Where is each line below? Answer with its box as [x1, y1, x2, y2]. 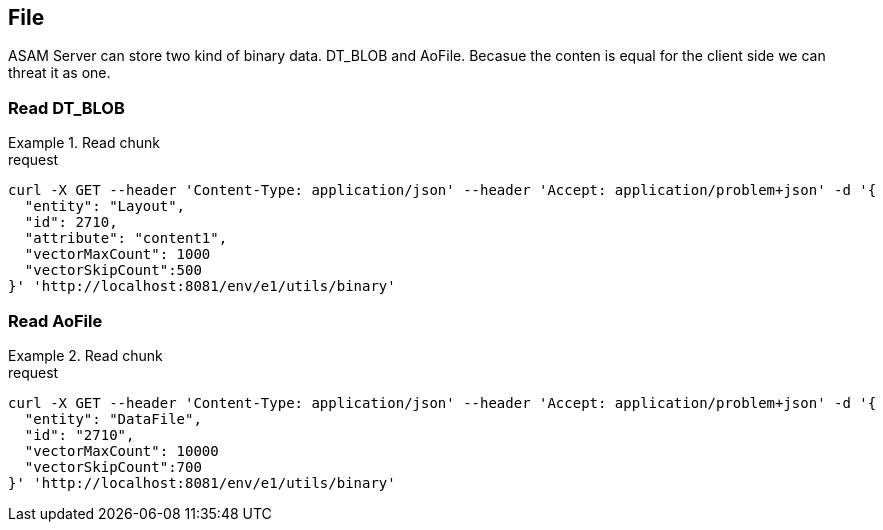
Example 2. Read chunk [8, 346, 163, 364]
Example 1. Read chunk [8, 134, 160, 152]
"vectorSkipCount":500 [24, 262, 202, 279]
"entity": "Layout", [24, 198, 186, 215]
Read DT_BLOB [8, 97, 125, 118]
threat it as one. [8, 64, 111, 82]
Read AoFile [8, 310, 103, 331]
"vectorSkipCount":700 [24, 458, 202, 475]
